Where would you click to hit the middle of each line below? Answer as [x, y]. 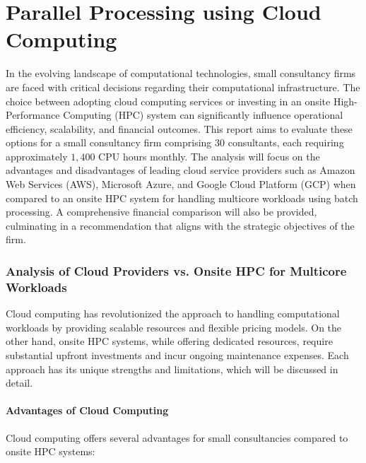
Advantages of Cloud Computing [87, 410]
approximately [37, 156]
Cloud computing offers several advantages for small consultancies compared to [177, 437]
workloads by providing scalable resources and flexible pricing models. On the [174, 327]
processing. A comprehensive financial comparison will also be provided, [161, 212]
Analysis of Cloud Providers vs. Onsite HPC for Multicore [176, 270]
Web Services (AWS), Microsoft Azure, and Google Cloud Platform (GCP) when [181, 184]
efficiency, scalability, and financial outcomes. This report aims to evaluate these [179, 128]
